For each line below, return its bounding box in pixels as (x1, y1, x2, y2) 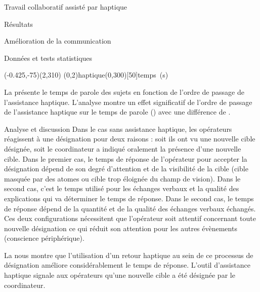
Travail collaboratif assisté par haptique (4, 2, 127, 12)
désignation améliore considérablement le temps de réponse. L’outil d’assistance (4, 260, 250, 270)
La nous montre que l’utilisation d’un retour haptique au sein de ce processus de (4, 249, 253, 260)
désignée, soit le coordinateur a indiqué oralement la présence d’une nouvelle (4, 143, 241, 154)
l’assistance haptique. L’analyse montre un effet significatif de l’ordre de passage (4, 96, 252, 107)
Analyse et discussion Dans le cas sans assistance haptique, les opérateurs (4, 123, 232, 134)
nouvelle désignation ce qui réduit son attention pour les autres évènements (4, 223, 237, 233)
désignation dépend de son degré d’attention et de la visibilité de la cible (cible (4, 163, 248, 174)
